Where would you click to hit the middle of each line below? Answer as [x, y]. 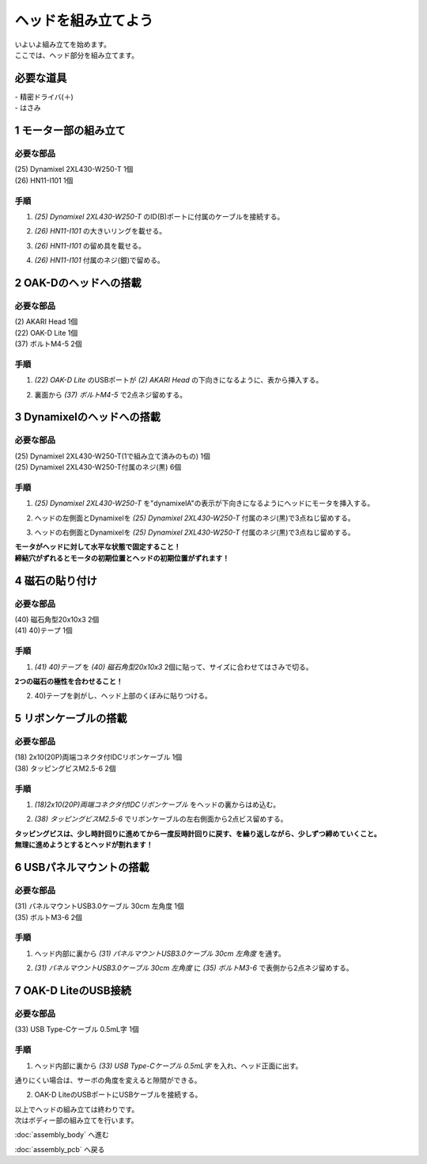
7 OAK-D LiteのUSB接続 [73, 991]
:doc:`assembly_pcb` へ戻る [60, 1149]
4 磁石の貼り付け [56, 581]
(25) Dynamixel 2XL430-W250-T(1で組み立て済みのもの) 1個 [113, 456]
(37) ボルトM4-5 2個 [48, 344]
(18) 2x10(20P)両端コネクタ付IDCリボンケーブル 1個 [98, 757]
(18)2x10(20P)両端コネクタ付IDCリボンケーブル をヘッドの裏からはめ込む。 [157, 805]
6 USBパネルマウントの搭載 [82, 867]
